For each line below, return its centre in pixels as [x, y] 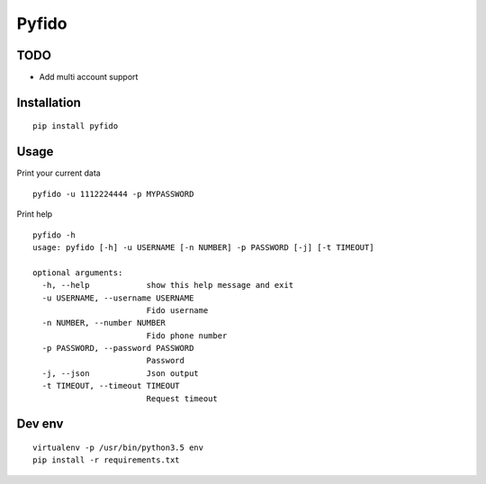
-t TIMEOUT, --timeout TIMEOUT [111, 386]
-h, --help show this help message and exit [168, 285]
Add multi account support [89, 77]
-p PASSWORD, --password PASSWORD [118, 348]
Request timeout [182, 399]
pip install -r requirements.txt [106, 460]
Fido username [177, 310]
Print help [35, 214]
